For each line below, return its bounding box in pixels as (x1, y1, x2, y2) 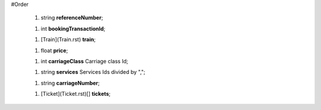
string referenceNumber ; (40, 14, 103, 21)
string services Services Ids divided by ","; (40, 69, 146, 76)
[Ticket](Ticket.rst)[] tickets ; (40, 90, 111, 98)
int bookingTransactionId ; (40, 25, 106, 32)
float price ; (40, 47, 68, 54)
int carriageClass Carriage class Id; (40, 57, 128, 64)
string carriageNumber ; (40, 79, 100, 86)
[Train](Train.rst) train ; (40, 36, 96, 43)
